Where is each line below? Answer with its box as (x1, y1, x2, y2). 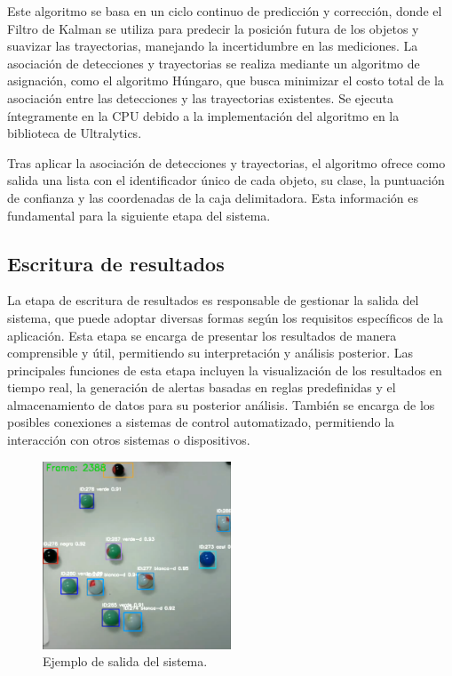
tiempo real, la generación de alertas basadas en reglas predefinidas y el (7, 378, 396, 397)
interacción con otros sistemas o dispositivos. (7, 431, 250, 449)
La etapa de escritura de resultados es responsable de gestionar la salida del (7, 291, 419, 310)
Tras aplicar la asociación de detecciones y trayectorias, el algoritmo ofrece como (7, 153, 446, 172)
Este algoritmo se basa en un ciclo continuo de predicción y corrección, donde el (7, 2, 442, 20)
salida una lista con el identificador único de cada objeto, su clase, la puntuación (7, 171, 445, 189)
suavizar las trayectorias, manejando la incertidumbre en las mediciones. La (7, 36, 418, 55)
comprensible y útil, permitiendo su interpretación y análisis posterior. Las (7, 343, 414, 362)
